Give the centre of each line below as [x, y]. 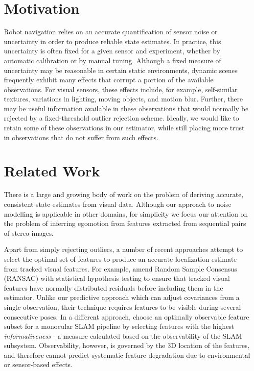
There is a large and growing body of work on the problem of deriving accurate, [124, 194]
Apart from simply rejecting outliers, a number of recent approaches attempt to [124, 249]
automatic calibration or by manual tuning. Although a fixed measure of [113, 60]
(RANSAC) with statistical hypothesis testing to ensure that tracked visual [117, 278]
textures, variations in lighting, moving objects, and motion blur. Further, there [124, 99]
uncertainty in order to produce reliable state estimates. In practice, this [113, 41]
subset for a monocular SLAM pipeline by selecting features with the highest [119, 326]
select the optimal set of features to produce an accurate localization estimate [120, 259]
